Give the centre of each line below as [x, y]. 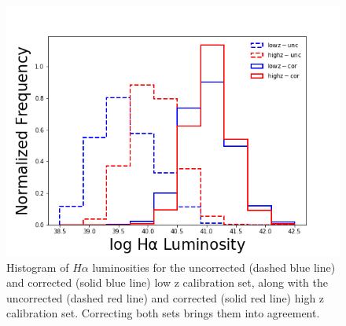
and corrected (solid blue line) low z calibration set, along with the [167, 282]
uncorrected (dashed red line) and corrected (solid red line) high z [166, 297]
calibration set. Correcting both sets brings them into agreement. [163, 313]
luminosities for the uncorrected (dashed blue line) [214, 267]
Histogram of [38, 267]
